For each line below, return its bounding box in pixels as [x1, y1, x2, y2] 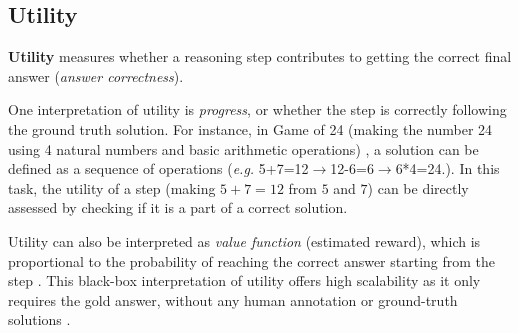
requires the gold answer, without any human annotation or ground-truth [8, 289, 458, 310]
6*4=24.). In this [395, 158, 500, 179]
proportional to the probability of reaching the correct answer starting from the [8, 250, 496, 271]
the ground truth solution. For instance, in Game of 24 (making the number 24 [8, 118, 493, 139]
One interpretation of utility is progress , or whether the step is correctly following [8, 99, 507, 120]
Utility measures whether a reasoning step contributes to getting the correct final [8, 46, 512, 67]
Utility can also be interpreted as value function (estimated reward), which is [8, 230, 481, 251]
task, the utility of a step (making [8, 177, 216, 198]
